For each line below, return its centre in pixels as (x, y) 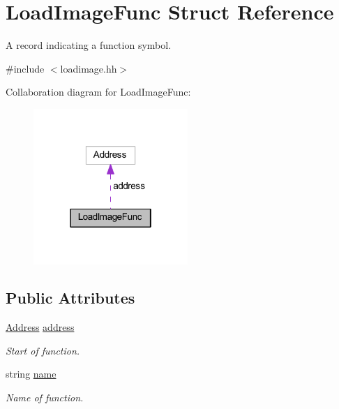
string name (31, 374)
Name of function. (45, 397)
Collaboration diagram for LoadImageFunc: (98, 92)
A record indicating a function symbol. (89, 45)
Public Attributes (70, 298)
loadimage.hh (89, 68)
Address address (40, 327)
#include (25, 68)
